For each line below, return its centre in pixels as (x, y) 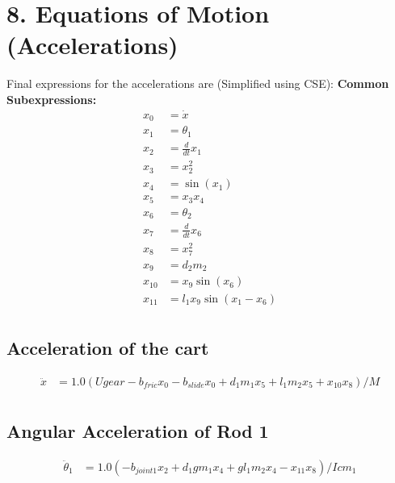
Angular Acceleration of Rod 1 (138, 431)
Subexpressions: (52, 99)
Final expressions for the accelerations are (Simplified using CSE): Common (198, 83)
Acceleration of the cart (108, 347)
